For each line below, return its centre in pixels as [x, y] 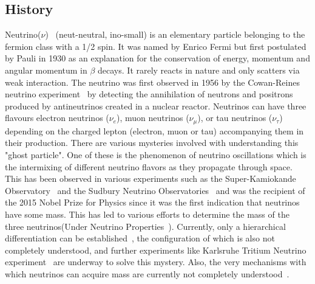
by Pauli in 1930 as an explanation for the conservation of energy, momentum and [157, 58]
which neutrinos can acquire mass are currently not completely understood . [147, 273]
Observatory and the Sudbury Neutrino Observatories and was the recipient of [155, 190]
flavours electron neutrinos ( [57, 118]
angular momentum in [46, 70]
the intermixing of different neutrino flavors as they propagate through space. [149, 166]
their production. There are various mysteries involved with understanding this [152, 143]
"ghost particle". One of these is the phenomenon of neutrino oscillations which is [156, 154]
